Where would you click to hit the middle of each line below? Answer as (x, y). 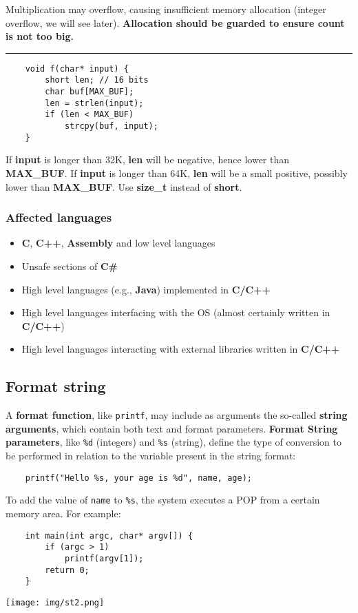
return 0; (67, 570)
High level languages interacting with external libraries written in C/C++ (181, 349)
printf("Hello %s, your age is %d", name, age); (138, 478)
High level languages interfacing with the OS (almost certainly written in (176, 312)
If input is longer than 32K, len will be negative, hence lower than (148, 159)
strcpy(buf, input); (111, 126)
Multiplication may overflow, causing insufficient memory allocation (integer (166, 9)
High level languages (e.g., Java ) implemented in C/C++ (146, 289)
